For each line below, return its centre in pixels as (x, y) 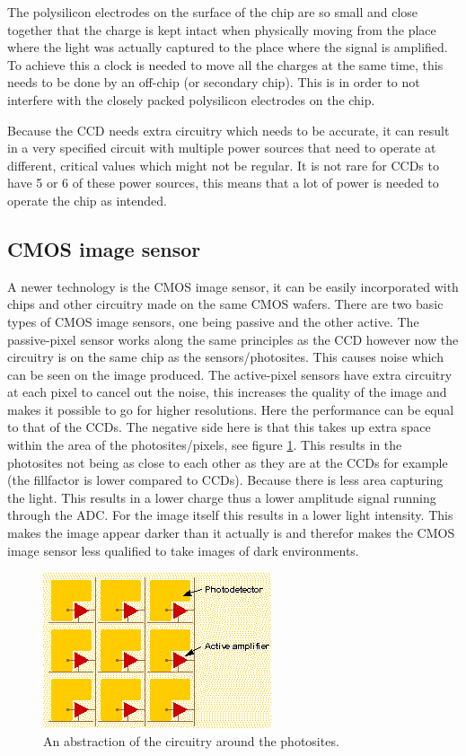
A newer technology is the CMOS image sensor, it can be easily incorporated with (233, 286)
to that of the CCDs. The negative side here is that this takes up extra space (219, 427)
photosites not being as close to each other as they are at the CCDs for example (228, 462)
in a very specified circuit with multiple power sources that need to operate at (222, 148)
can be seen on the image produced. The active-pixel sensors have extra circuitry (230, 374)
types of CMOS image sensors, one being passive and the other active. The (213, 321)
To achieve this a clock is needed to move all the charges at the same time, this (225, 64)
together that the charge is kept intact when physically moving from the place (222, 29)
